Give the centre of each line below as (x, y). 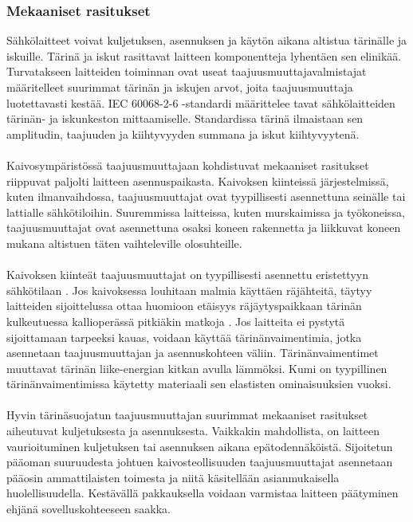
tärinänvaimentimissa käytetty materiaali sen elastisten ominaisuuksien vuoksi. (199, 384)
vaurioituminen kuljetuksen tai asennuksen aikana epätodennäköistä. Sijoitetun (200, 446)
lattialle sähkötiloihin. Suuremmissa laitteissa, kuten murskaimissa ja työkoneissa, (206, 212)
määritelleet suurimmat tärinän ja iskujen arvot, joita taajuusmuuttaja (180, 87)
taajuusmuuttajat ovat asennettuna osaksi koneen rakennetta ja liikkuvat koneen (204, 228)
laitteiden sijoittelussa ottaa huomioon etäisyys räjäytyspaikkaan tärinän (184, 306)
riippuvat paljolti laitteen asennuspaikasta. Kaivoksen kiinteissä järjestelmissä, (198, 181)
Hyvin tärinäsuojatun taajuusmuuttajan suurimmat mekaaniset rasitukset (187, 415)
